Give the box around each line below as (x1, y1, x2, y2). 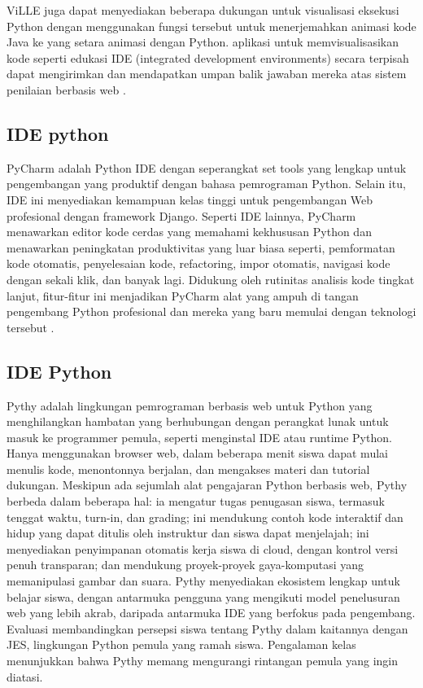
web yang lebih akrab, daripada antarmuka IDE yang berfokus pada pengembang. (7, 604, 416, 621)
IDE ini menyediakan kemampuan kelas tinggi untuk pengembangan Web (7, 191, 373, 208)
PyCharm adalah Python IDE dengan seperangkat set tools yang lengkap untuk (7, 159, 407, 176)
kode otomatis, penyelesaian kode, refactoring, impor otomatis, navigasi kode (7, 255, 390, 272)
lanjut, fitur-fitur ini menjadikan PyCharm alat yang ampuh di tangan (7, 287, 359, 304)
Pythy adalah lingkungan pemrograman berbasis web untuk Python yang (7, 397, 373, 414)
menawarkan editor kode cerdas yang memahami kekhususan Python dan (7, 223, 372, 240)
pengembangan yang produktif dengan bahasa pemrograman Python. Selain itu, (7, 175, 406, 192)
